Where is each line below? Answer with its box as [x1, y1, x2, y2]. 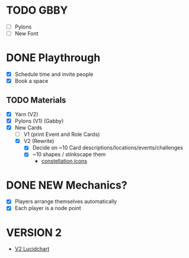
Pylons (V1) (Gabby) [14, 117, 64, 125]
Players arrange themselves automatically [14, 198, 117, 205]
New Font [14, 30, 39, 37]
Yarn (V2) [14, 110, 39, 117]
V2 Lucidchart [14, 246, 50, 253]
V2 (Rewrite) [23, 138, 55, 145]
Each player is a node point [14, 205, 81, 212]
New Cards [14, 124, 43, 131]
